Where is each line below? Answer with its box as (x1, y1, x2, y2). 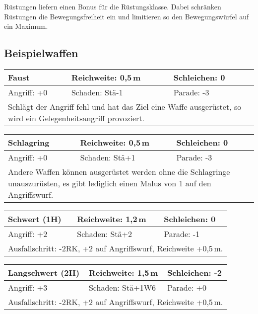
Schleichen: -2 (167, 266, 222, 278)
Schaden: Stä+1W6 (88, 281, 156, 293)
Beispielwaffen (4, 45, 78, 61)
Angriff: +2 (8, 228, 48, 239)
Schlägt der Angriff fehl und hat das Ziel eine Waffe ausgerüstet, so (8, 100, 242, 112)
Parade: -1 (164, 228, 200, 239)
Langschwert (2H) (8, 266, 80, 278)
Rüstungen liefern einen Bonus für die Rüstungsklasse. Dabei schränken (4, 1, 221, 11)
